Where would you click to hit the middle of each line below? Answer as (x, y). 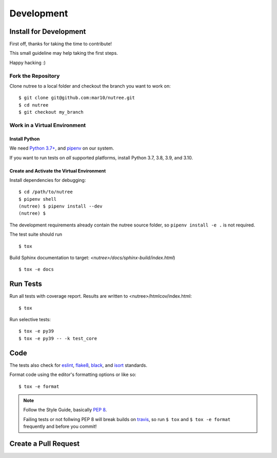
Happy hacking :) (28, 63)
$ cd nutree (34, 105)
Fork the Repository (35, 76)
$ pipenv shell (38, 199)
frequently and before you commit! (60, 426)
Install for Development (48, 32)
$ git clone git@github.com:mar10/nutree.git (77, 98)
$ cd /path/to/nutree (46, 192)
